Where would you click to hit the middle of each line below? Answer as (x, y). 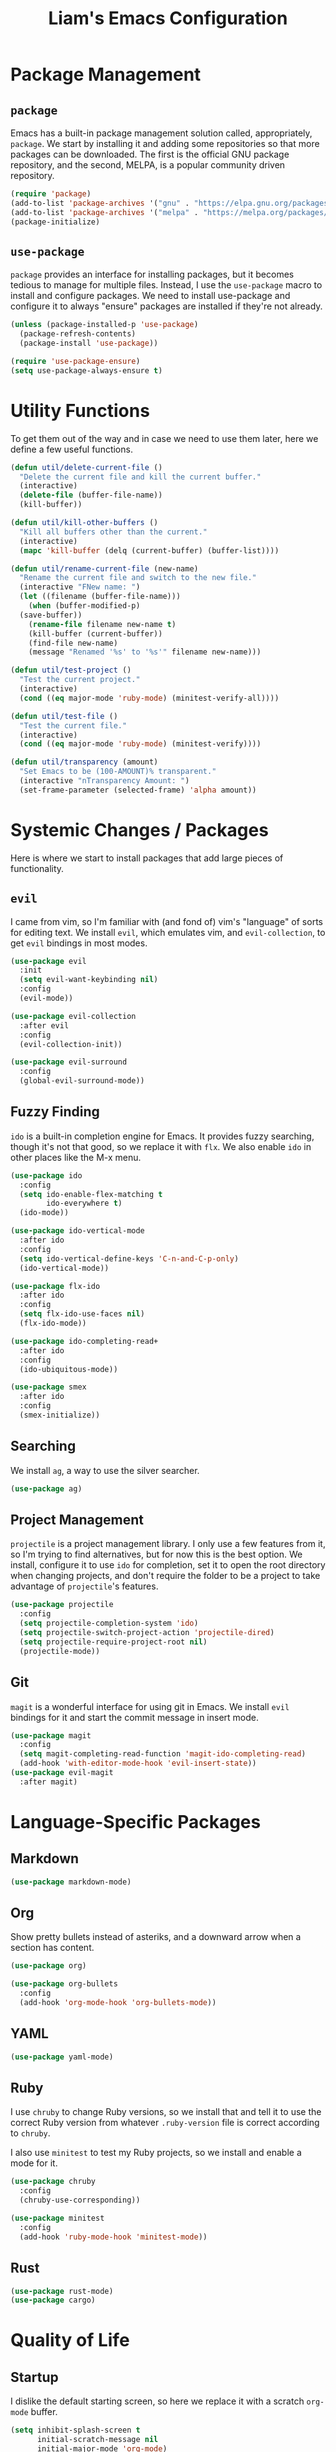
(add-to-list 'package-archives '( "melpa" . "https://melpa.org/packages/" (171, 212)
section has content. (52, 1948)
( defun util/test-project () (71, 670)
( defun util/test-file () (64, 716)
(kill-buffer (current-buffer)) (95, 633)
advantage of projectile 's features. (84, 1586)
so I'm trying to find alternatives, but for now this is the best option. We (156, 1554)
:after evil (44, 1025)
